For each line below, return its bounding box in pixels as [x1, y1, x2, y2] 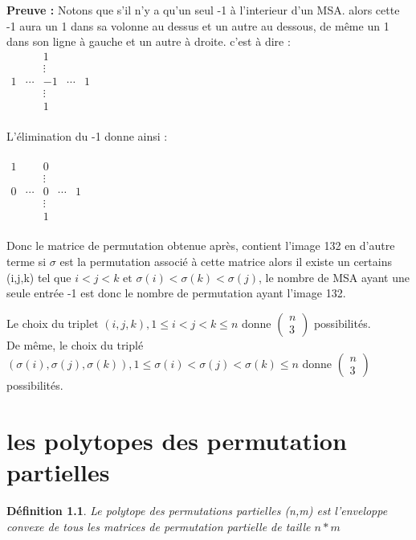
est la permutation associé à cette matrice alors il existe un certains [59, 253, 392, 270]
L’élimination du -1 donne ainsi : [6, 127, 168, 144]
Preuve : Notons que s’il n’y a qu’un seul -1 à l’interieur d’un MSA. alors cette [6, 2, 400, 18]
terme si [6, 253, 47, 270]
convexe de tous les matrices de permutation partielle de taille [6, 517, 311, 534]
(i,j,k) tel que [6, 268, 71, 285]
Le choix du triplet [6, 314, 99, 331]
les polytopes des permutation [6, 424, 347, 457]
